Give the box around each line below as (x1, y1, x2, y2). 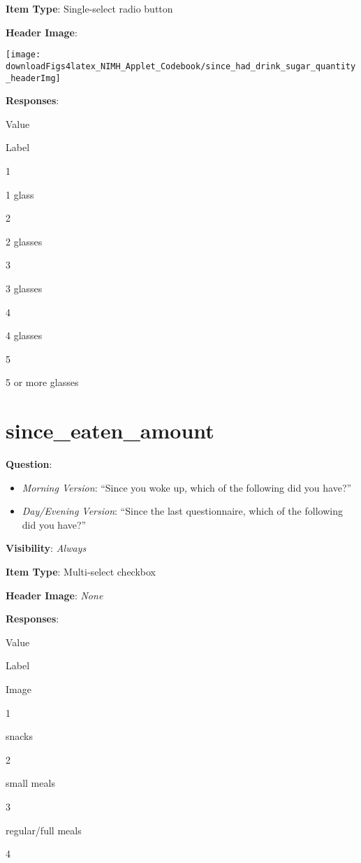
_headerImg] (6, 73, 61, 83)
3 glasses (6, 280, 43, 295)
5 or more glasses (6, 375, 79, 390)
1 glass (6, 187, 34, 201)
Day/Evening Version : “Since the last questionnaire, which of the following (22, 504, 343, 518)
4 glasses (6, 328, 43, 343)
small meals (6, 776, 55, 790)
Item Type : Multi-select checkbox (6, 564, 156, 578)
